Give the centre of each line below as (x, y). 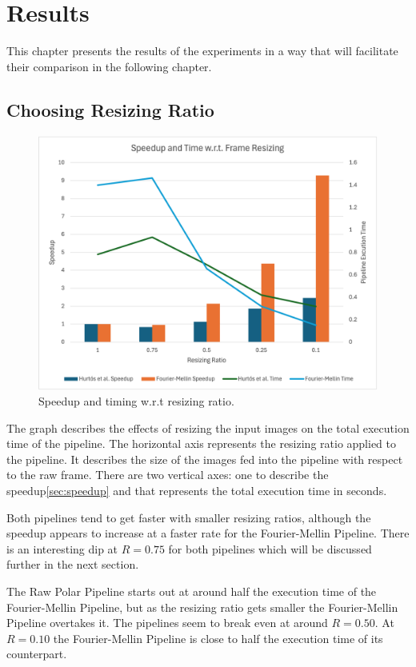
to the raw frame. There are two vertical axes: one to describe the (168, 475)
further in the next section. (73, 564)
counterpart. (37, 654)
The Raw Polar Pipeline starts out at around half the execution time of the (192, 591)
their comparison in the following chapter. (109, 66)
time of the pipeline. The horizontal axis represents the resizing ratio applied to (202, 443)
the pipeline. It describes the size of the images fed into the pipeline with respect (205, 459)
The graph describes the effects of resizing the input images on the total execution (208, 427)
